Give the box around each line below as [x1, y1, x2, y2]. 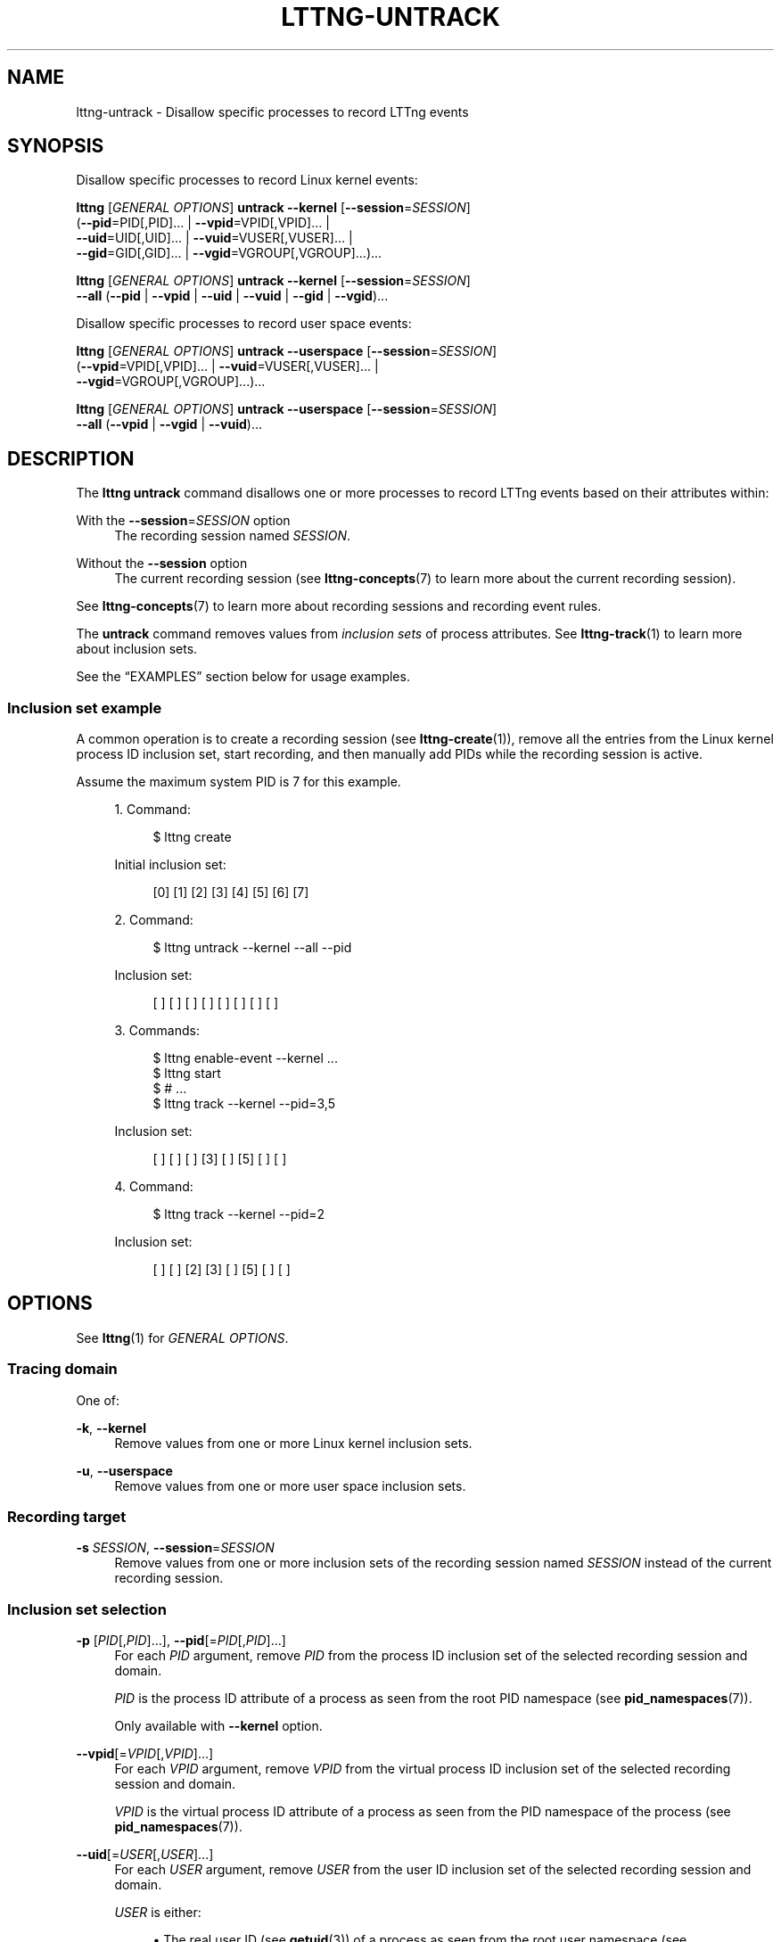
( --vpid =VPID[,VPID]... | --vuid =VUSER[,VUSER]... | [76, 358, 379, 374]
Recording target [7, 1508, 127, 1526]
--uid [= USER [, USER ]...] [76, 1847, 214, 1863]
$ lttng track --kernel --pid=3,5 [152, 1096, 336, 1112]
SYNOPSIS [7, 135, 104, 158]
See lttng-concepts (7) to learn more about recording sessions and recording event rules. [76, 598, 602, 614]
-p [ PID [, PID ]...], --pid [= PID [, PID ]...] [76, 1633, 286, 1649]
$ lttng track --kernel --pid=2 [152, 1206, 325, 1222]
